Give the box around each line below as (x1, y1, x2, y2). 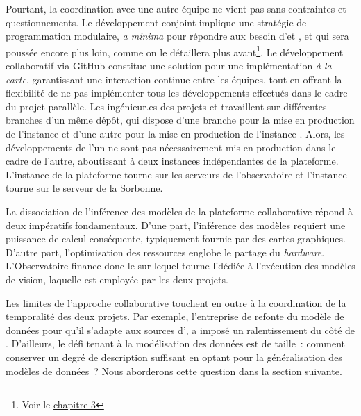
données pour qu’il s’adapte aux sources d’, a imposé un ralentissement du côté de (6, 322, 355, 337)
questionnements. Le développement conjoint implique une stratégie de (6, 15, 307, 29)
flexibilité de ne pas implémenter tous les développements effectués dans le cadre (6, 85, 348, 100)
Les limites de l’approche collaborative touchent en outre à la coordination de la (6, 295, 346, 310)
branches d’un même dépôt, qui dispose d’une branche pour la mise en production (6, 113, 355, 127)
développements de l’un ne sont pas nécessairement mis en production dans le (6, 140, 336, 154)
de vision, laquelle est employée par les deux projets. (6, 272, 228, 286)
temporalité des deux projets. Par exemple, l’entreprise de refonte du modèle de (6, 309, 344, 324)
